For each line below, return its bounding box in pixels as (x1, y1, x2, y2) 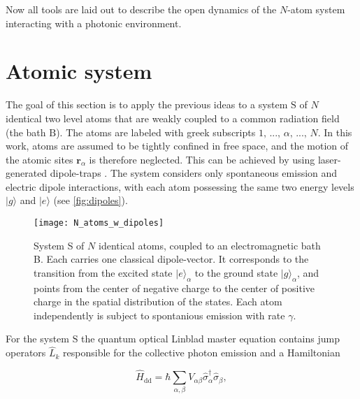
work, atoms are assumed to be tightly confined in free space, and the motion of (6, 138, 349, 153)
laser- (317, 152, 341, 166)
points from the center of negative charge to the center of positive (34, 280, 315, 295)
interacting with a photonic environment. (6, 15, 182, 30)
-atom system (287, 2, 345, 16)
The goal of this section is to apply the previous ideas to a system (6, 97, 288, 112)
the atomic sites (6, 152, 73, 166)
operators (6, 345, 46, 360)
